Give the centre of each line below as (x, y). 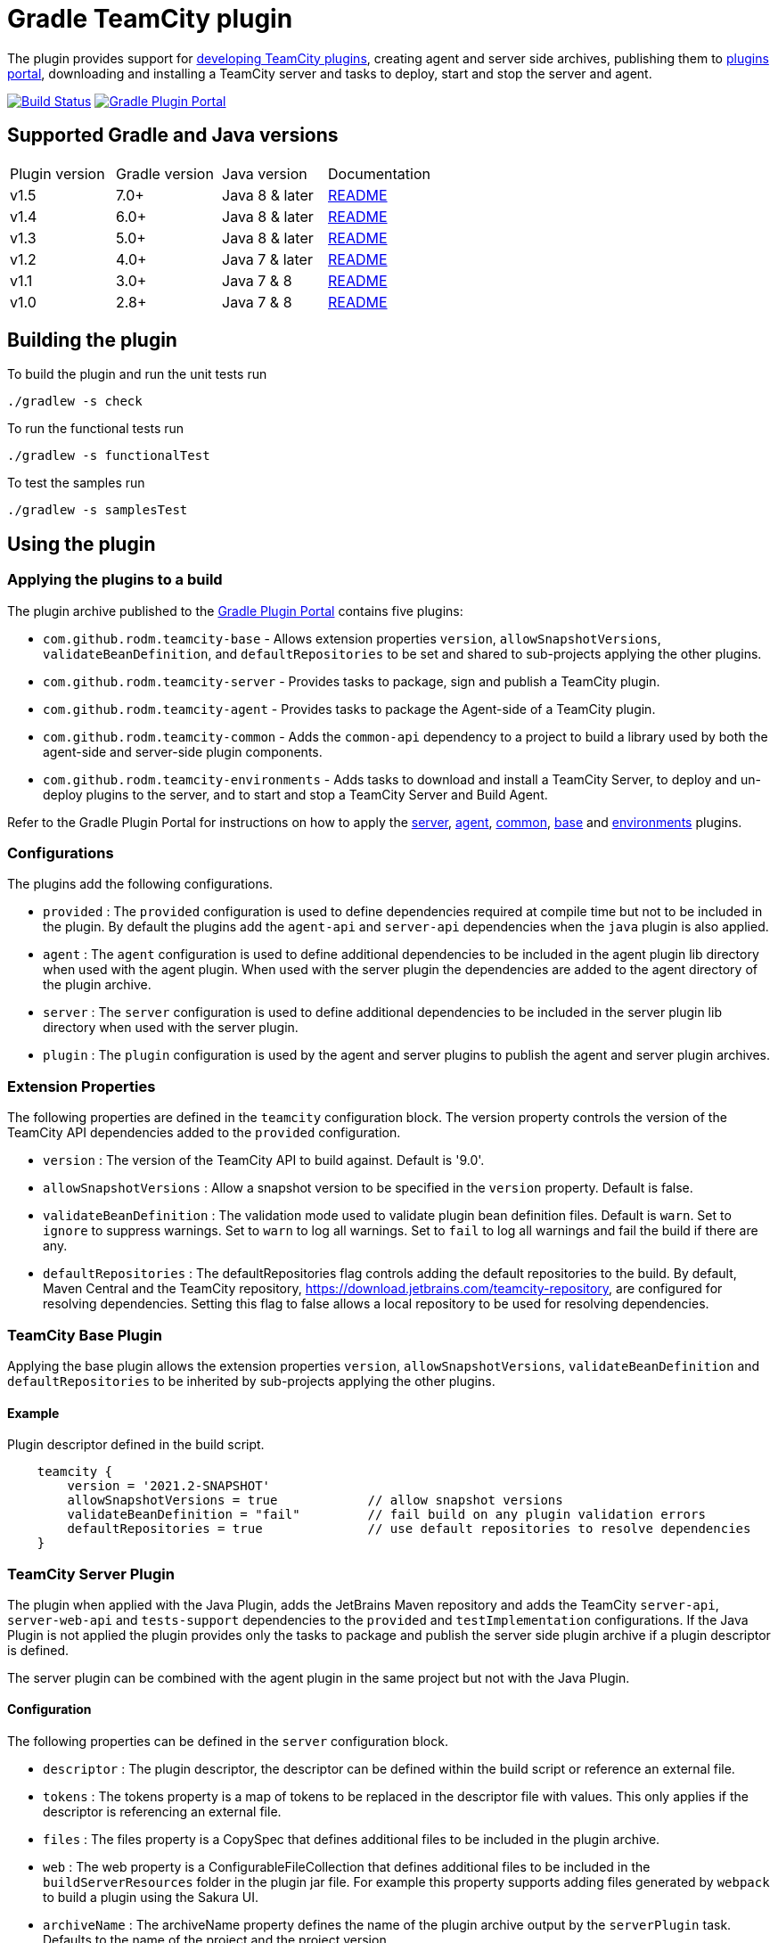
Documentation (379, 173)
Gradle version (165, 173)
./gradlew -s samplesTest (98, 510)
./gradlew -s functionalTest (109, 456)
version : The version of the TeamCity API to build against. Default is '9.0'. (264, 1160)
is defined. (38, 1650)
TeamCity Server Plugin (91, 1574)
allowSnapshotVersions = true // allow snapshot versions (315, 1500)
